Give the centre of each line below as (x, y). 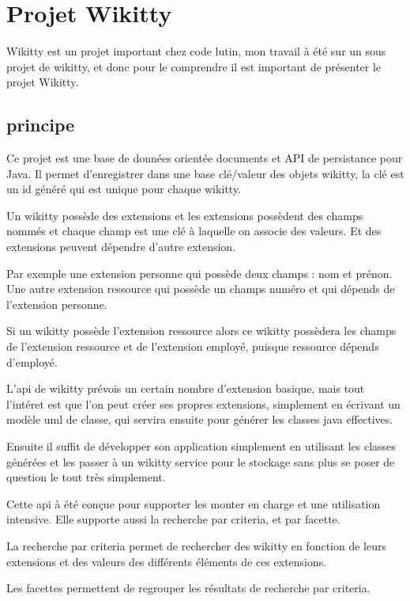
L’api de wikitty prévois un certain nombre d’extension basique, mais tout (186, 388)
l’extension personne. (57, 304)
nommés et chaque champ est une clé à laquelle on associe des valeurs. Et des (194, 231)
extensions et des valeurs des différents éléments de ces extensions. (167, 561)
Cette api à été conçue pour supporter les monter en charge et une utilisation (194, 503)
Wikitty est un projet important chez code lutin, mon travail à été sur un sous (196, 51)
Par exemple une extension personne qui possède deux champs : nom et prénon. (199, 273)
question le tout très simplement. (86, 477)
